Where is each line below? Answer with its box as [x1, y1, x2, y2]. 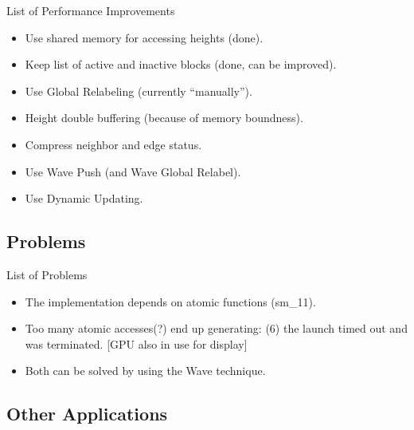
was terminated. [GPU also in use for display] [25, 335, 248, 352]
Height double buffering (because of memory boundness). [25, 109, 303, 126]
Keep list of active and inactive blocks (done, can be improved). [25, 56, 337, 73]
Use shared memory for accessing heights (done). [25, 29, 264, 45]
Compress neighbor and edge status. [25, 136, 202, 152]
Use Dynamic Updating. [25, 190, 143, 207]
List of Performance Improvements [6, 2, 175, 18]
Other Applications [6, 401, 168, 426]
